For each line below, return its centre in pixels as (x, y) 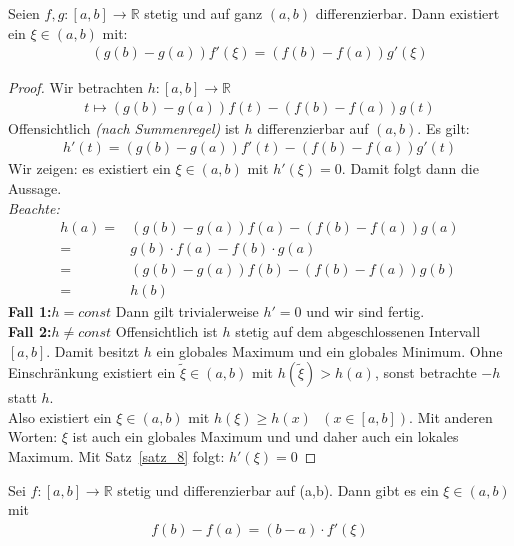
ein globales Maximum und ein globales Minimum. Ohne (329, 350)
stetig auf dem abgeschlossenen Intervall (358, 330)
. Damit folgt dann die (410, 168)
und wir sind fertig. (365, 311)
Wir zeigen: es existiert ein (89, 168)
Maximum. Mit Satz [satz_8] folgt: (116, 455)
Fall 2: (30, 330)
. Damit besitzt (93, 350)
